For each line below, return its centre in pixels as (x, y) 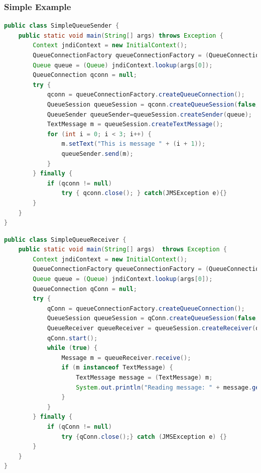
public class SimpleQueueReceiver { (65, 240)
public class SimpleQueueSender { (62, 26)
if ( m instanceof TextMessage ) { (117, 368)
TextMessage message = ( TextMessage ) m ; (144, 377)
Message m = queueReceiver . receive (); (126, 358)
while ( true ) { (72, 348)
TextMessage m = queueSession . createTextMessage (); (135, 124)
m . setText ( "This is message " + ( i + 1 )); (134, 144)
